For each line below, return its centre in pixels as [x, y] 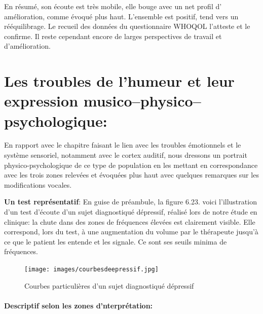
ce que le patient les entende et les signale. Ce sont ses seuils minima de [116, 241]
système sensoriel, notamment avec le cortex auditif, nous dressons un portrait [126, 155]
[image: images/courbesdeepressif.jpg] [91, 269]
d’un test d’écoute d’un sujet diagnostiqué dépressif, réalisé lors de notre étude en [131, 212]
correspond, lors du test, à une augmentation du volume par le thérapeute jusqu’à [131, 232]
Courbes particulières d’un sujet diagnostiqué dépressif [109, 285]
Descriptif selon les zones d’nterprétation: [79, 305]
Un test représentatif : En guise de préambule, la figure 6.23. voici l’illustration [130, 202]
